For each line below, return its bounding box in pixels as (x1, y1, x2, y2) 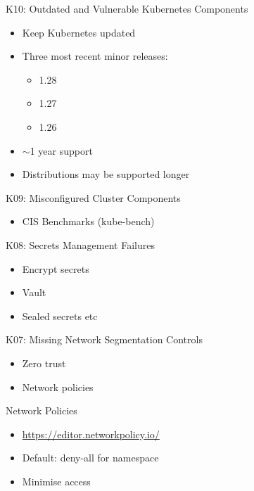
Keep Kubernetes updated (22, 25, 136, 39)
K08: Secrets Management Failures (6, 237, 155, 252)
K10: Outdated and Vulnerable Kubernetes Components (6, 1, 248, 15)
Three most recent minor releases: (22, 49, 168, 63)
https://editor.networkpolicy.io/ (22, 426, 160, 441)
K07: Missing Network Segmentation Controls (6, 332, 203, 347)
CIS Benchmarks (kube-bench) (22, 214, 155, 229)
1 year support (30, 143, 93, 158)
